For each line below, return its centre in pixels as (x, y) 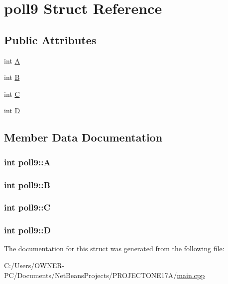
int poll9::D (27, 230)
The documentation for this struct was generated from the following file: (114, 248)
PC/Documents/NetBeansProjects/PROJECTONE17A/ (91, 275)
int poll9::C (27, 207)
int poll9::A (27, 162)
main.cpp (191, 275)
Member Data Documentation (83, 137)
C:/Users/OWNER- (34, 265)
